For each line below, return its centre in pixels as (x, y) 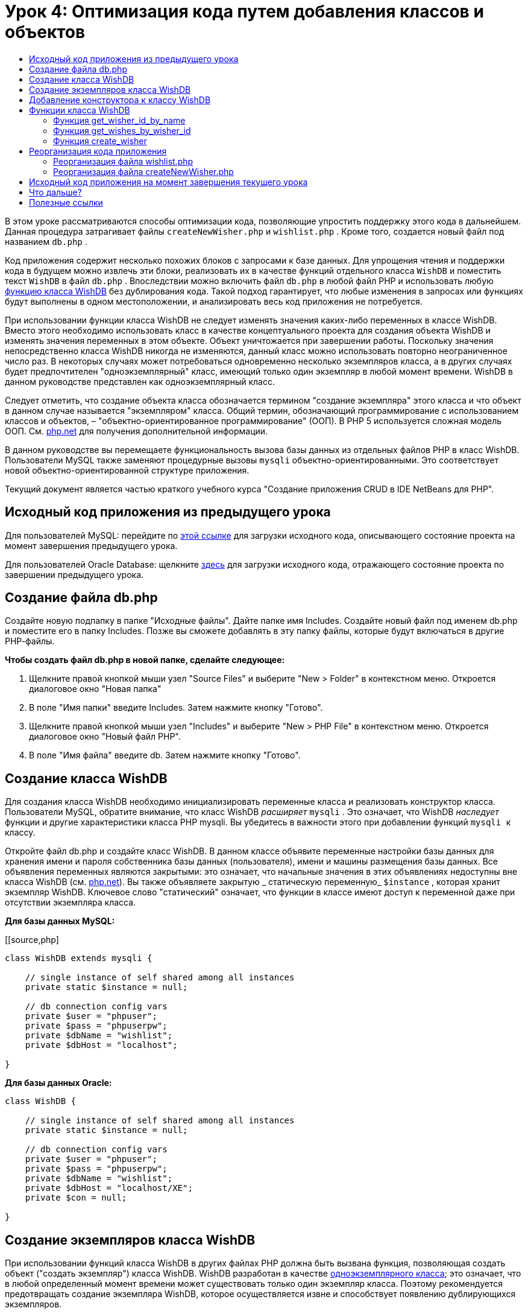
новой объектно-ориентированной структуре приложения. (127, 470)
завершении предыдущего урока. (74, 574)
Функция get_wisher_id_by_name (119, 120)
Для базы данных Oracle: (58, 1083)
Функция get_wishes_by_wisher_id (122, 130)
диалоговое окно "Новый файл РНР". (105, 737)
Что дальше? (55, 192)
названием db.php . (46, 241)
